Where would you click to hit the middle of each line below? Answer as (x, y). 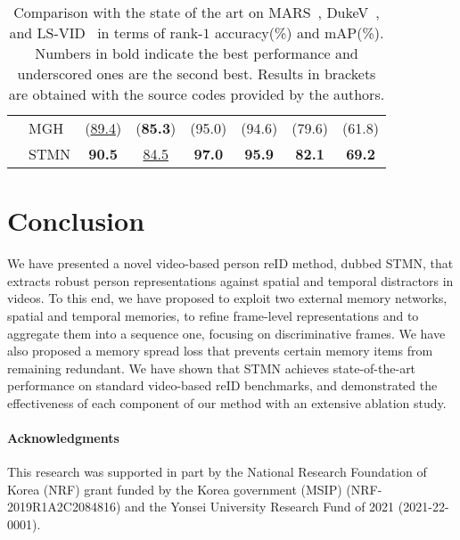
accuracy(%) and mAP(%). (299, 33)
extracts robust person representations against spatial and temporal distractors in (230, 280)
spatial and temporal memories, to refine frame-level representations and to (213, 315)
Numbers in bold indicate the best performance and (197, 53)
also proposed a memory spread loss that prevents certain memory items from (220, 351)
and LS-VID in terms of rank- (106, 33)
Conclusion (76, 221)
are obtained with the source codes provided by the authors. (197, 94)
